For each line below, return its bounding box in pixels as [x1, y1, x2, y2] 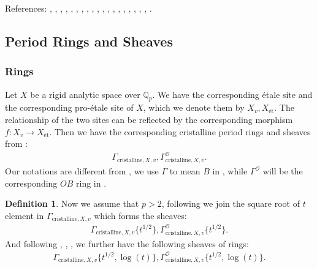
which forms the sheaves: [94, 209, 187, 221]
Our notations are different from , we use [5, 165, 159, 177]
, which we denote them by [143, 101, 245, 114]
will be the [262, 165, 303, 177]
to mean [169, 165, 201, 177]
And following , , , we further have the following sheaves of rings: [5, 237, 249, 250]
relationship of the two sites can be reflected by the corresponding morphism [5, 113, 293, 125]
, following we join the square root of [161, 197, 300, 210]
